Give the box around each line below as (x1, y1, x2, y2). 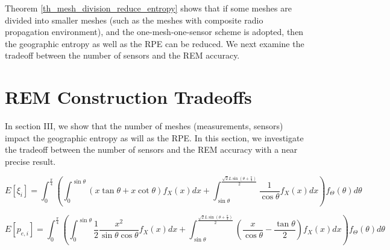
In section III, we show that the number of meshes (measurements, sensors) (5, 120, 283, 132)
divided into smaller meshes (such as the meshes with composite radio (5, 13, 263, 26)
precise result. (5, 155, 56, 167)
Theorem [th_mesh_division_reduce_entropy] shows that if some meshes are (5, 2, 292, 14)
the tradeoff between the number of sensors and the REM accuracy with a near (5, 143, 298, 156)
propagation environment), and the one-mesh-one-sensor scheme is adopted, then (5, 25, 304, 38)
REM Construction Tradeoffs (5, 85, 252, 109)
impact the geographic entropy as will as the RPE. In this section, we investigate (5, 131, 304, 144)
